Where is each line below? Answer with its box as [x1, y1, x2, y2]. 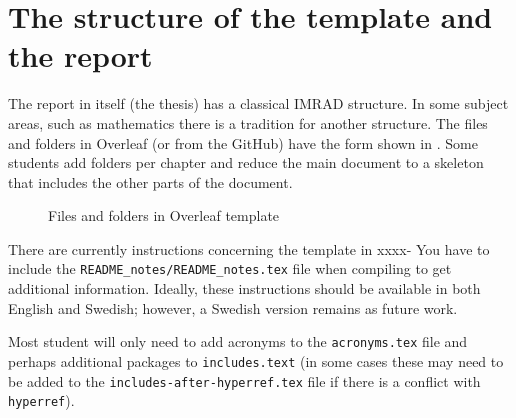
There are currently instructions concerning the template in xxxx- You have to [8, 238, 490, 259]
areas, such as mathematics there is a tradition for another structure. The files [8, 112, 488, 133]
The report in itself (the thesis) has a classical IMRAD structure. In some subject [8, 93, 509, 114]
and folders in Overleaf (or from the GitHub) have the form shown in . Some [8, 132, 478, 153]
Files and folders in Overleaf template [48, 205, 280, 226]
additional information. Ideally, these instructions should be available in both [8, 278, 481, 299]
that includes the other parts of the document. [8, 171, 293, 192]
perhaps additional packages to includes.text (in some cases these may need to [8, 350, 504, 371]
